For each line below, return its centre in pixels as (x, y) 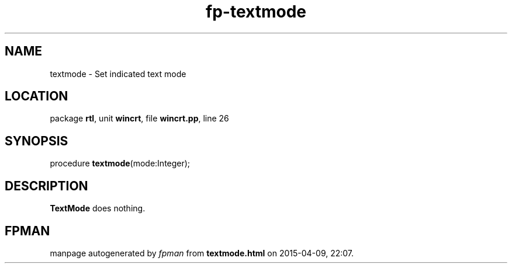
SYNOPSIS (37, 141)
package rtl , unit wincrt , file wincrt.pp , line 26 (139, 119)
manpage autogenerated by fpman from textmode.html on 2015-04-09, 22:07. (202, 253)
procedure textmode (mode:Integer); (120, 163)
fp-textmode (256, 12)
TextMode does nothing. (98, 208)
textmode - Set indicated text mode (118, 74)
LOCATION (37, 96)
